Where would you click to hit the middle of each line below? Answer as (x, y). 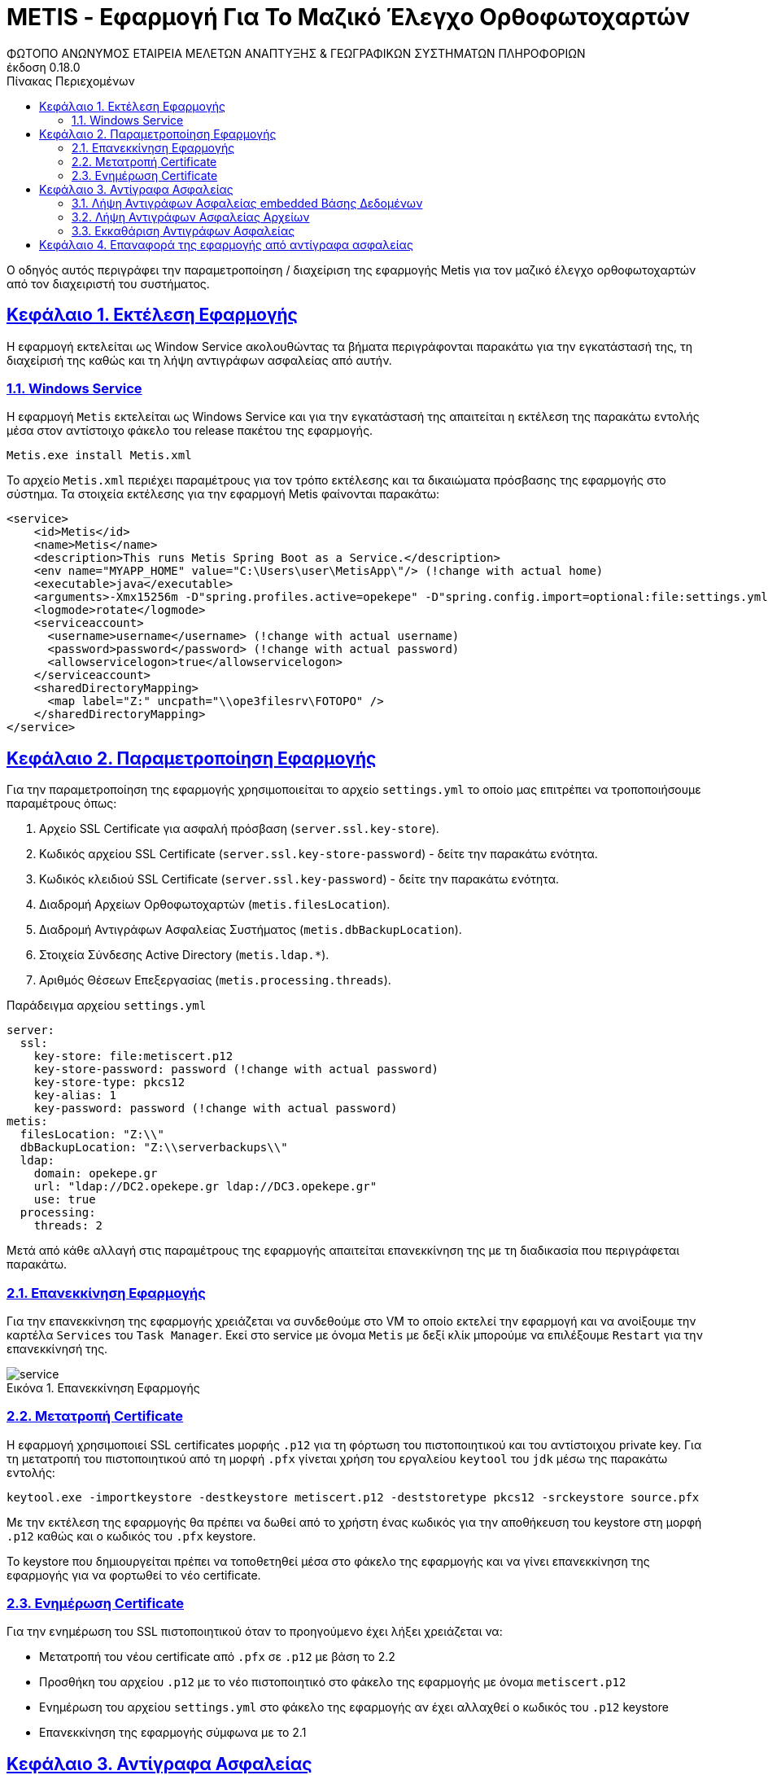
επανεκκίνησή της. (57, 1348)
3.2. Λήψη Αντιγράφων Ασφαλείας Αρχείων (191, 217)
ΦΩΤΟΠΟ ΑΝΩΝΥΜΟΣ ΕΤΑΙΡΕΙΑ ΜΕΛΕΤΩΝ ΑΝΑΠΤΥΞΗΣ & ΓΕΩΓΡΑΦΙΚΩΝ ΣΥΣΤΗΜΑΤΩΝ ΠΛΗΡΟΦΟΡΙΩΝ (296, 53)
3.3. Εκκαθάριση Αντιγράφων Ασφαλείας (183, 230)
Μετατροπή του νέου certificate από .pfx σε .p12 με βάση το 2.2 (217, 1657)
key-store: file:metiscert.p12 (133, 1056)
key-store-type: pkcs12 (109, 1083)
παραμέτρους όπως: (62, 804)
